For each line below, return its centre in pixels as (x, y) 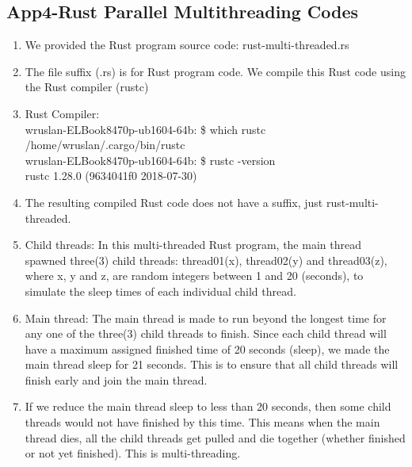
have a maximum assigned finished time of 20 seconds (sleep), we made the (207, 348)
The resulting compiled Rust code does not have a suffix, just (174, 202)
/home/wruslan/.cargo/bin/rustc (105, 145)
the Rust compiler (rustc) (87, 87)
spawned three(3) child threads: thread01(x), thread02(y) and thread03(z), (206, 260)
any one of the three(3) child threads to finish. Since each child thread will (206, 333)
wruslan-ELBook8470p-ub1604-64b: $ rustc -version (150, 160)
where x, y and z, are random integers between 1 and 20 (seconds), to (194, 276)
